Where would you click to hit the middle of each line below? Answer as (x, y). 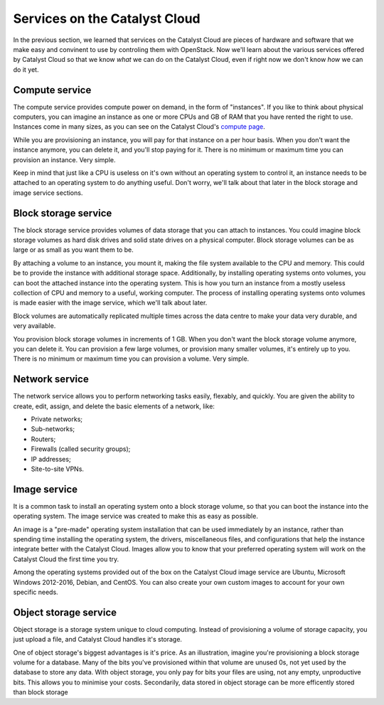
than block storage (41, 692)
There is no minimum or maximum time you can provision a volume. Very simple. (131, 359)
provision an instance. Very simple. (65, 159)
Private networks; (57, 419)
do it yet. (26, 69)
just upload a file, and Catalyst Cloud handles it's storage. (98, 640)
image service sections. (48, 193)
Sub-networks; (53, 429)
